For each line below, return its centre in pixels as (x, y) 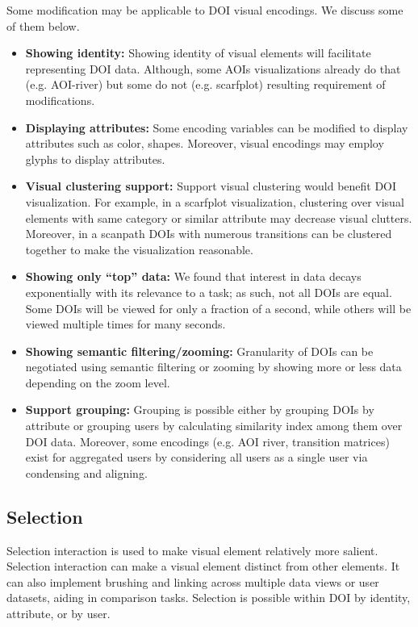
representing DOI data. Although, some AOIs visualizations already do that (213, 68)
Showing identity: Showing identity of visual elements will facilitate (198, 53)
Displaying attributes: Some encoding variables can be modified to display (217, 127)
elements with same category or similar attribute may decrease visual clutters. (219, 217)
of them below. (43, 25)
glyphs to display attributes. (95, 159)
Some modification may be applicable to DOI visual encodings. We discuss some (205, 10)
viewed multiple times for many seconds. (125, 324)
